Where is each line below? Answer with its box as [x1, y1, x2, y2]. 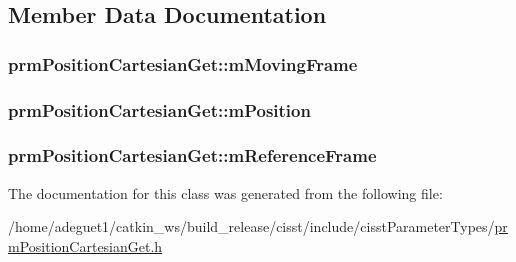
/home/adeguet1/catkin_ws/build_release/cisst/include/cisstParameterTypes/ [8, 216, 495, 237]
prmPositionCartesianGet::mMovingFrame [8, 51, 358, 76]
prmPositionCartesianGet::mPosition [8, 97, 311, 122]
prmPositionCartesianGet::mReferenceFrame [8, 143, 377, 168]
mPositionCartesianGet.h [8, 235, 163, 256]
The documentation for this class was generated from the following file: [8, 182, 443, 203]
